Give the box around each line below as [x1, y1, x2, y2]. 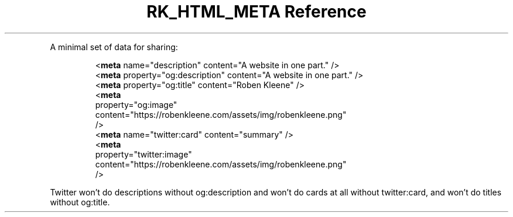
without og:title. [50, 197, 110, 207]
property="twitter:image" [95, 149, 192, 159]
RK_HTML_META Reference [146, 2, 367, 22]
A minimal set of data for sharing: [50, 41, 178, 52]
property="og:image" [95, 99, 177, 110]
